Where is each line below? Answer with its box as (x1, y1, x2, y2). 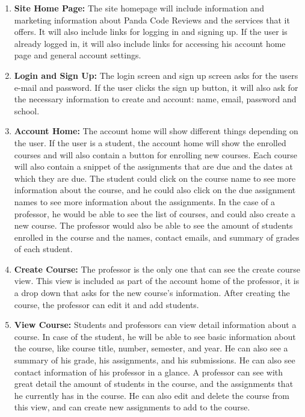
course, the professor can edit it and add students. (14, 298, 199, 310)
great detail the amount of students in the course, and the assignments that (14, 377, 294, 390)
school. (14, 104, 40, 117)
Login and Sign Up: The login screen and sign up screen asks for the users (14, 69, 298, 81)
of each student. (14, 242, 73, 255)
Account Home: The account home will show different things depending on (14, 125, 298, 137)
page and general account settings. (14, 49, 141, 61)
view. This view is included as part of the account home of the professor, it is (14, 274, 300, 287)
